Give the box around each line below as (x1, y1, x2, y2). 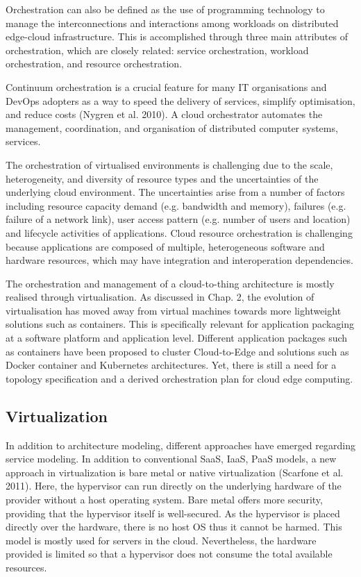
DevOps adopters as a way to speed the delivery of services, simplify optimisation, (6, 93, 355, 108)
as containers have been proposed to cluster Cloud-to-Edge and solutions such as (6, 344, 349, 358)
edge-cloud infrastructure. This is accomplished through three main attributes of (6, 29, 348, 44)
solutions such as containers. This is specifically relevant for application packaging (6, 317, 355, 331)
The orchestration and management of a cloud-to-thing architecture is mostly (6, 276, 335, 290)
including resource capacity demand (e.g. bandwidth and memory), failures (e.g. (6, 198, 346, 212)
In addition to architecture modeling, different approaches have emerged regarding (6, 437, 355, 452)
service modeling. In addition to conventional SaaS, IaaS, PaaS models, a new (6, 451, 337, 466)
